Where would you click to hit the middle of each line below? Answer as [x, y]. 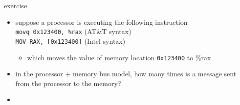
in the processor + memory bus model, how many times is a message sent [126, 74]
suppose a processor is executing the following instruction [101, 22]
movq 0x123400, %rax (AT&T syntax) [73, 31]
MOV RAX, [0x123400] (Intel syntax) [70, 41]
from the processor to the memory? [68, 83]
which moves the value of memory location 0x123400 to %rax [119, 57]
